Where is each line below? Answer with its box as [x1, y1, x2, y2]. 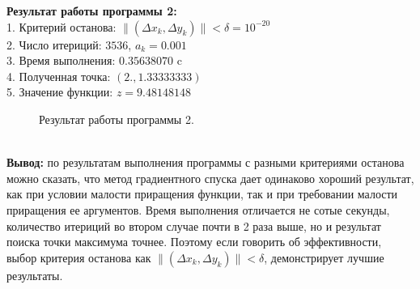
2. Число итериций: [6, 36, 102, 53]
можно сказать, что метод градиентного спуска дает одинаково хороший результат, [6, 169, 414, 186]
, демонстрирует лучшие [264, 249, 384, 266]
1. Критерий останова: [6, 18, 117, 35]
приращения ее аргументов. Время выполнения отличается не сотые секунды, [6, 201, 390, 218]
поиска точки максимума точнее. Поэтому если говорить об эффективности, [6, 233, 382, 250]
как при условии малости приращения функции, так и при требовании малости [6, 185, 398, 202]
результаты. [6, 266, 63, 283]
